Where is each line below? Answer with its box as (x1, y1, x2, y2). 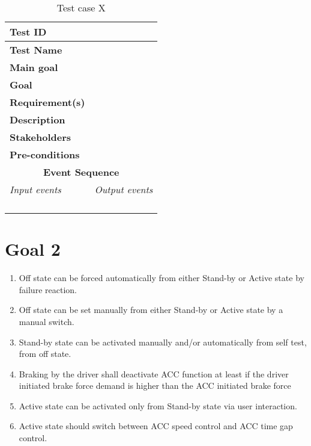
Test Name (10, 43, 62, 57)
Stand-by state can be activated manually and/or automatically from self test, (19, 335, 307, 348)
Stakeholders (10, 130, 71, 144)
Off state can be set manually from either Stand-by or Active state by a (19, 303, 283, 316)
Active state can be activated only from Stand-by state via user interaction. (19, 399, 297, 412)
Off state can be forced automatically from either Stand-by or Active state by (19, 271, 304, 284)
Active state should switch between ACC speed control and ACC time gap (19, 420, 293, 432)
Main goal (10, 60, 58, 74)
